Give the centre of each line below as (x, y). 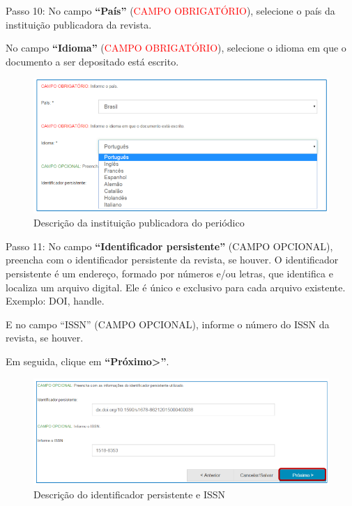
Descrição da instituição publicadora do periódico (139, 223)
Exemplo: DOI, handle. (55, 301)
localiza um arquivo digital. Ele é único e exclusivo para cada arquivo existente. (176, 287)
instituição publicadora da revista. (79, 24)
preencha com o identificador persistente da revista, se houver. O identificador (172, 260)
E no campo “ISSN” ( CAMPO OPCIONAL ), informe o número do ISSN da (168, 324)
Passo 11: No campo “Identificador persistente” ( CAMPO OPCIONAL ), (169, 246)
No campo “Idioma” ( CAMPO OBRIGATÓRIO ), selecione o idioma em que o (176, 48)
